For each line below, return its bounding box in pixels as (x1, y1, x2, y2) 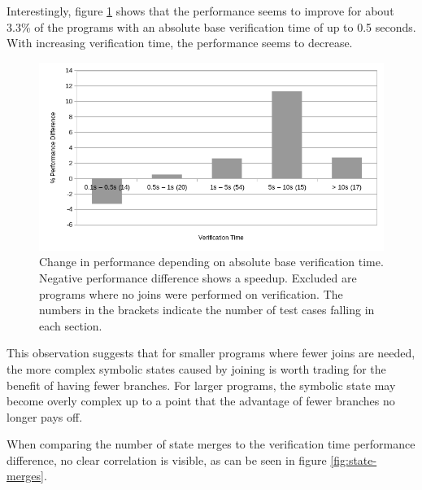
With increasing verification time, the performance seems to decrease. (7, 34, 353, 51)
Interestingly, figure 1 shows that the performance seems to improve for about (7, 2, 394, 19)
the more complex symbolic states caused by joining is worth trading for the (7, 360, 386, 377)
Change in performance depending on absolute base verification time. (39, 253, 384, 270)
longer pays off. (7, 408, 83, 425)
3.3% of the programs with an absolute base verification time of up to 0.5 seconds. (7, 18, 416, 35)
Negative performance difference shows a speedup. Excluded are (39, 269, 357, 286)
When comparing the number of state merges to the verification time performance (7, 435, 415, 453)
